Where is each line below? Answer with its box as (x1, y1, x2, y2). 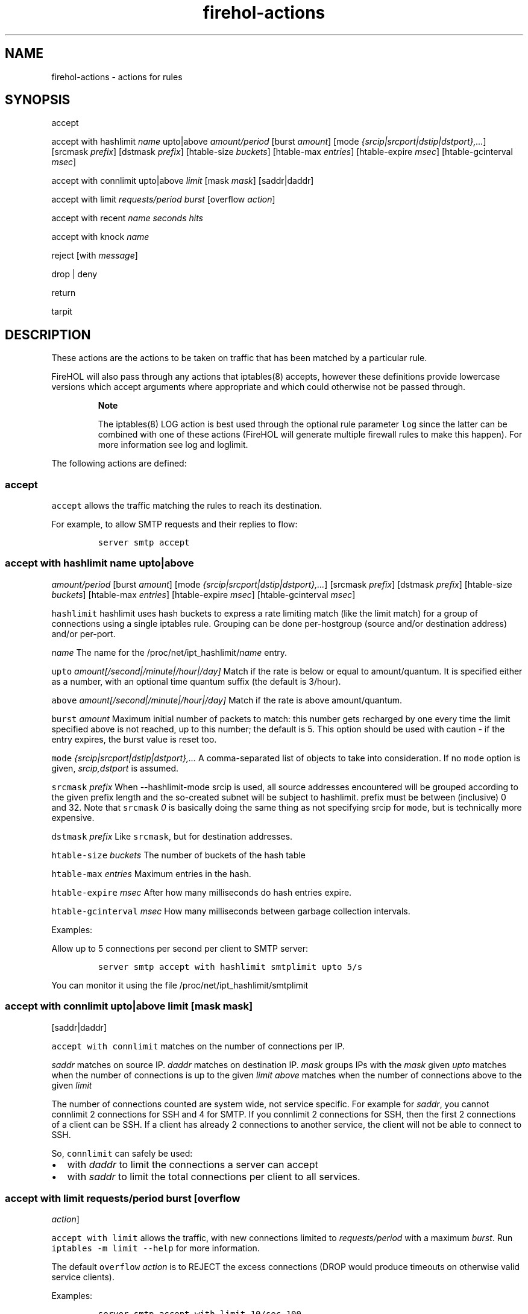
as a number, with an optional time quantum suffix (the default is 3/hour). (51, 676, 341, 687)
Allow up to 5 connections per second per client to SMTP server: (51, 943, 308, 954)
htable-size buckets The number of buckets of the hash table (51, 849, 306, 860)
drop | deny (51, 269, 98, 280)
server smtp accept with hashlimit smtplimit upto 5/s (98, 961, 363, 972)
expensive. (51, 812, 95, 823)
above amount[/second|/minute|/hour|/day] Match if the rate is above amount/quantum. (51, 694, 403, 705)
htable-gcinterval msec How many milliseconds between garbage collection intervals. (51, 905, 410, 916)
